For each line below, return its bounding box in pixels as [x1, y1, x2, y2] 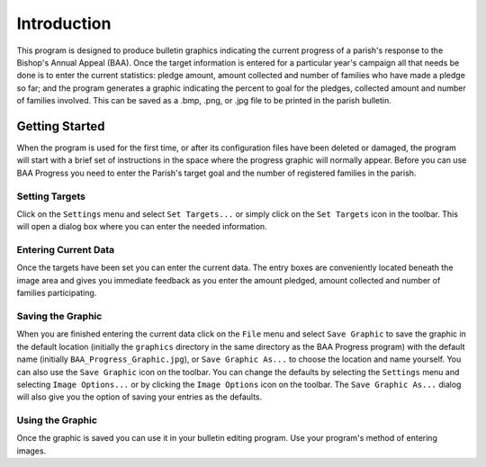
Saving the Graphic [16, 310, 103, 323]
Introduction [16, 13, 112, 33]
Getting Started [16, 118, 105, 134]
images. [16, 445, 47, 456]
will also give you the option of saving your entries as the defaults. [16, 391, 263, 402]
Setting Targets [16, 190, 85, 202]
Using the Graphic [16, 414, 98, 427]
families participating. [16, 288, 97, 299]
